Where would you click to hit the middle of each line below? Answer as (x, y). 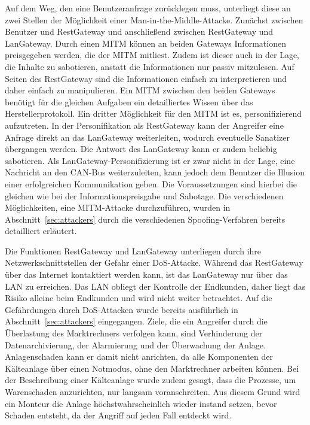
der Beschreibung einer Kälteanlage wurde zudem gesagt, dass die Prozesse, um (151, 380)
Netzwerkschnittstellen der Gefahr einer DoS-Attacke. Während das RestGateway (154, 262)
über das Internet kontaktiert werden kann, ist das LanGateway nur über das (146, 274)
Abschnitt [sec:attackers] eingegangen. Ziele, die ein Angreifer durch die (136, 321)
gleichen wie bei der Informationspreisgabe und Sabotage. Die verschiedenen (144, 195)
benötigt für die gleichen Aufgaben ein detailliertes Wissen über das (129, 101)
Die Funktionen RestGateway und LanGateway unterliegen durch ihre (133, 251)
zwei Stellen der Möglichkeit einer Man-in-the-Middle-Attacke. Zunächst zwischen (154, 19)
